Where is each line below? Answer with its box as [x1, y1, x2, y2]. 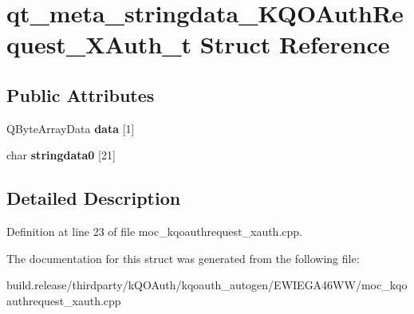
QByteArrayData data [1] [6, 120, 135, 136]
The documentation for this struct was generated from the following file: [6, 249, 360, 266]
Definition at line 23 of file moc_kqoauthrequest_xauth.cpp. [6, 223, 302, 240]
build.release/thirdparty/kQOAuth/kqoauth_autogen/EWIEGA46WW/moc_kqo [6, 277, 408, 293]
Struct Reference [199, 28, 390, 61]
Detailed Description [6, 186, 181, 210]
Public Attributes [6, 82, 155, 107]
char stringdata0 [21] [6, 147, 116, 163]
